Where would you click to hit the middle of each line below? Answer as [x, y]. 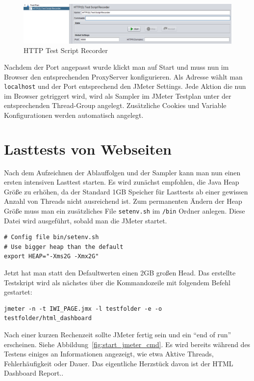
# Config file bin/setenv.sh [51, 237]
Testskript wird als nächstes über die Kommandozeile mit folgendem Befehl [117, 282]
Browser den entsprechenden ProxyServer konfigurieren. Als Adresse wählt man [123, 76]
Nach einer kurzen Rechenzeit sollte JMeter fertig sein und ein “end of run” [118, 335]
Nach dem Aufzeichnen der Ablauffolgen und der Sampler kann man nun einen [122, 172]
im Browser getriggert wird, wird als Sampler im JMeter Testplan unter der [118, 95]
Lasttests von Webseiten [88, 149]
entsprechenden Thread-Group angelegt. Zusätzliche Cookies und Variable [115, 105]
